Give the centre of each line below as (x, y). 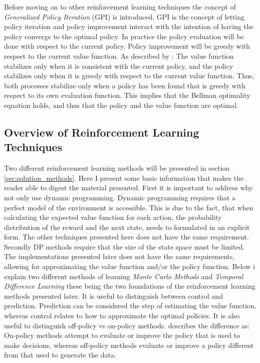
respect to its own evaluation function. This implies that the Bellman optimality (127, 95)
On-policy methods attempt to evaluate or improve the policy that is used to (122, 335)
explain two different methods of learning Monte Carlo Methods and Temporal (124, 276)
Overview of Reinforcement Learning (102, 132)
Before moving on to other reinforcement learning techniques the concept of (120, 7)
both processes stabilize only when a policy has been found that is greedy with (125, 85)
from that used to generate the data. (60, 355)
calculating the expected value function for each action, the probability (113, 217)
